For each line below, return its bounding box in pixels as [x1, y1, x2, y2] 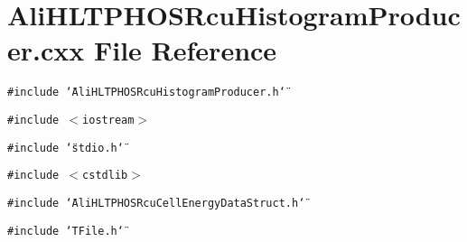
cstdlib [82, 169, 128, 182]
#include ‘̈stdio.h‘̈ [7, 141, 124, 154]
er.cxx [7, 32, 85, 69]
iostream [82, 113, 135, 126]
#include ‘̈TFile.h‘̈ [7, 224, 124, 237]
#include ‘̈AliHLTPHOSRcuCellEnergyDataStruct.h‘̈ [7, 196, 305, 209]
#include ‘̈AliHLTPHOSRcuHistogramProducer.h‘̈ [7, 86, 285, 99]
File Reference [93, 32, 277, 69]
